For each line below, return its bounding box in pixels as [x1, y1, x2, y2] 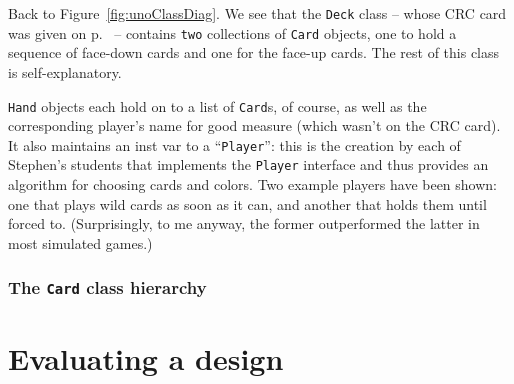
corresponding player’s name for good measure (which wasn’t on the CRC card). [8, 115, 501, 136]
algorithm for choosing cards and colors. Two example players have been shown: [8, 174, 498, 195]
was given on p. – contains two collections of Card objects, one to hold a [8, 22, 457, 43]
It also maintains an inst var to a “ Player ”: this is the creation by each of [8, 134, 461, 155]
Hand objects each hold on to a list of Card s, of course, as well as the [8, 95, 427, 116]
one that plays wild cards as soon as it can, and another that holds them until [8, 193, 487, 214]
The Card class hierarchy [8, 275, 207, 300]
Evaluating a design [8, 338, 284, 379]
